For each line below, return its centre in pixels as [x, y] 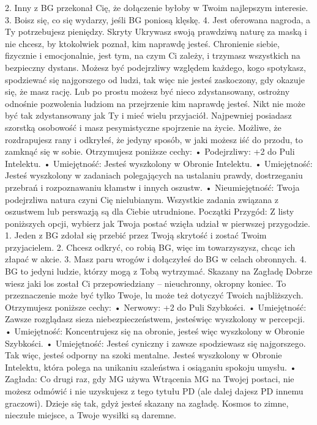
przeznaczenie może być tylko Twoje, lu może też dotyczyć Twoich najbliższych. [154, 295]
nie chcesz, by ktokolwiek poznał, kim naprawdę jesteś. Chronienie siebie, [142, 43]
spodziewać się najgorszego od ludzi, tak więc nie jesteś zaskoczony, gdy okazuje [155, 79]
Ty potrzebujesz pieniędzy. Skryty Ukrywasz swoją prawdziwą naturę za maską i [156, 31]
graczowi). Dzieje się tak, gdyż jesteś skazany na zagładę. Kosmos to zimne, [147, 403]
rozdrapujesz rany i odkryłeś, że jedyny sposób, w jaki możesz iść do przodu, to [154, 139]
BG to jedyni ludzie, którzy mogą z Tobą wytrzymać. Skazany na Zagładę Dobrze [159, 271]
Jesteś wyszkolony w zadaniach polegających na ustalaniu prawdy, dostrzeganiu [154, 175]
